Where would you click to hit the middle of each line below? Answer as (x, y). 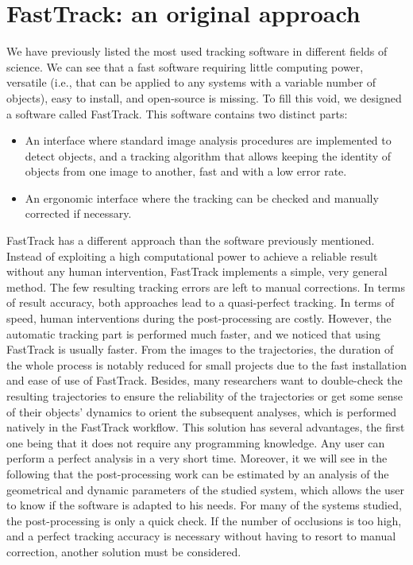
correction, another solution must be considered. (124, 551)
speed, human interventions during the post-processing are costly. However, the (199, 318)
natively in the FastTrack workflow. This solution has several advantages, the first (206, 427)
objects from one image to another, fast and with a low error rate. (186, 171)
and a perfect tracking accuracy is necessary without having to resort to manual (201, 536)
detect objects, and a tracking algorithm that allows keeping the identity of (208, 155)
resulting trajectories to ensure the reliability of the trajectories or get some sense (205, 396)
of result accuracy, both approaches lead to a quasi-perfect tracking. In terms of (201, 302)
